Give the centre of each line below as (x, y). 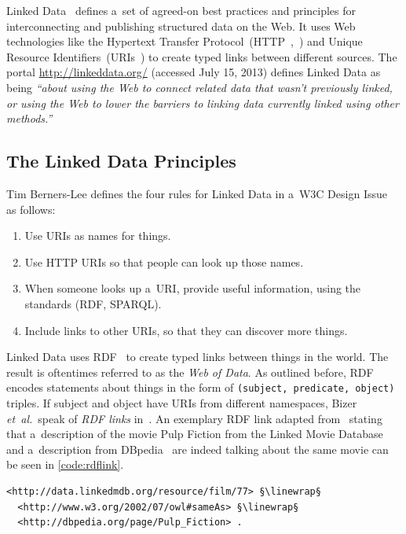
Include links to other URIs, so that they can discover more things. (186, 330)
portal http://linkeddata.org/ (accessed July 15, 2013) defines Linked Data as (194, 72)
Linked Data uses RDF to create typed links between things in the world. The (198, 357)
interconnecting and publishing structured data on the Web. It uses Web (181, 26)
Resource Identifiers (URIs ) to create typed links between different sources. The (202, 56)
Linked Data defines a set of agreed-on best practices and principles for (181, 10)
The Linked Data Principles (121, 161)
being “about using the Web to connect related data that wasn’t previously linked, (199, 87)
